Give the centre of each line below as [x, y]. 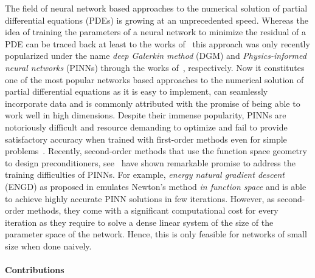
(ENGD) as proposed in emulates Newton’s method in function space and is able [156, 186]
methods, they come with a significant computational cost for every [153, 210]
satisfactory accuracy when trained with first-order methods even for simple [146, 139]
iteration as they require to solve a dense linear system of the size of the [139, 222]
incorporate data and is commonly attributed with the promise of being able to [153, 103]
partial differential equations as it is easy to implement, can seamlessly [137, 91]
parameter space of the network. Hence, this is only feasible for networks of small [156, 234]
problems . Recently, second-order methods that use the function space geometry [156, 151]
